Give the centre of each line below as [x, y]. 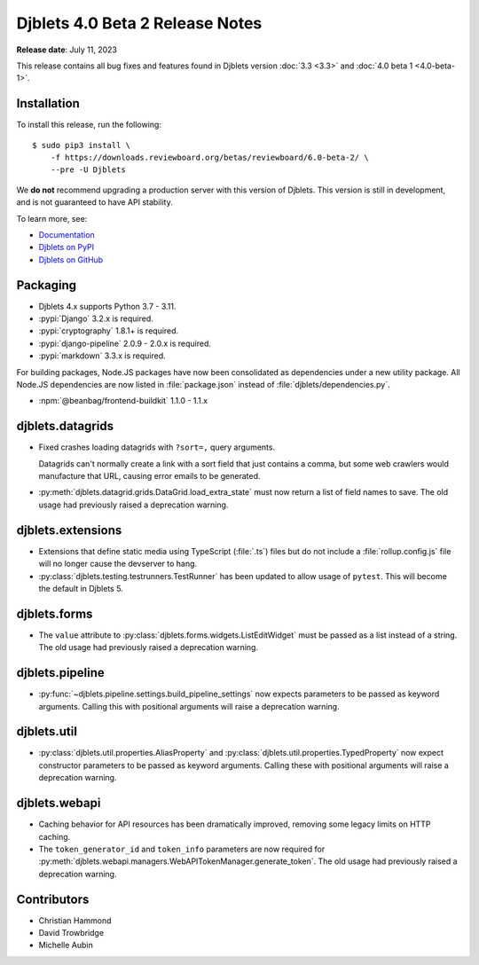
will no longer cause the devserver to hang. [118, 564]
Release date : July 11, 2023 [67, 50]
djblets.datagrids [65, 426]
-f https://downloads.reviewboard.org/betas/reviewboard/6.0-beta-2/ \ [209, 158]
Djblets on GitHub [71, 259]
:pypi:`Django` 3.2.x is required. [96, 318]
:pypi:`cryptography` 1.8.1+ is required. [109, 331]
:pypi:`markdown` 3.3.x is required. [102, 356]
